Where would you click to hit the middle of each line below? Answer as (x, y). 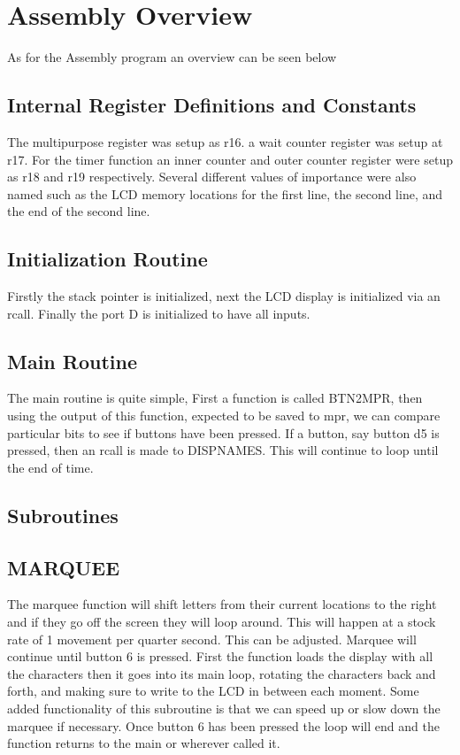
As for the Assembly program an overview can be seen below (172, 57)
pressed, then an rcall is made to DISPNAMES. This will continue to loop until (223, 450)
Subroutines (63, 515)
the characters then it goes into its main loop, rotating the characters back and (222, 673)
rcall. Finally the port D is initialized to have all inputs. (159, 313)
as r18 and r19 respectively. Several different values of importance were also (212, 177)
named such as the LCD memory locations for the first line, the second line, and (225, 193)
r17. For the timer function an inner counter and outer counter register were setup (230, 159)
